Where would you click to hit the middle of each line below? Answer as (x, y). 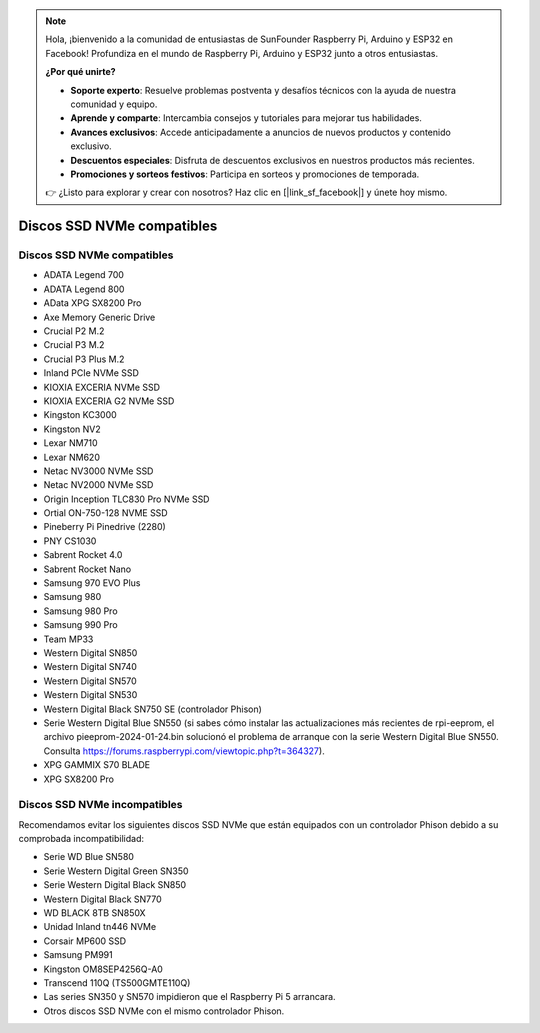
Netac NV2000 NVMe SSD (98, 485)
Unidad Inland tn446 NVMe (100, 927)
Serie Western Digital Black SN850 (115, 885)
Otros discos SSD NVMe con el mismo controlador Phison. (164, 1011)
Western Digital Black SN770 (102, 899)
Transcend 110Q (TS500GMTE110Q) (117, 982)
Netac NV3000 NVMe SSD (98, 471)
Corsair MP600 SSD (85, 941)
